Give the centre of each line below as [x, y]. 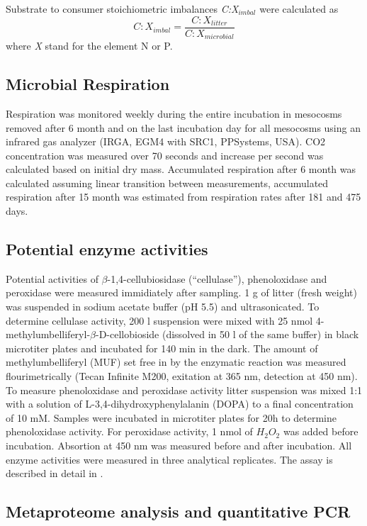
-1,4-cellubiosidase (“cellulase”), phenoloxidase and [217, 278]
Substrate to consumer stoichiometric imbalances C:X [122, 9]
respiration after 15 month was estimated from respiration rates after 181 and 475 [183, 197]
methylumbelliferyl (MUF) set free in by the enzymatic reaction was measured [176, 362]
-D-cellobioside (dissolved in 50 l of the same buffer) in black [227, 334]
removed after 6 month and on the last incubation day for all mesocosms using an [183, 127]
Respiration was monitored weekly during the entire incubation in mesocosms [174, 113]
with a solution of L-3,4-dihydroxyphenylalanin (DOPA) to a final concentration [180, 404]
